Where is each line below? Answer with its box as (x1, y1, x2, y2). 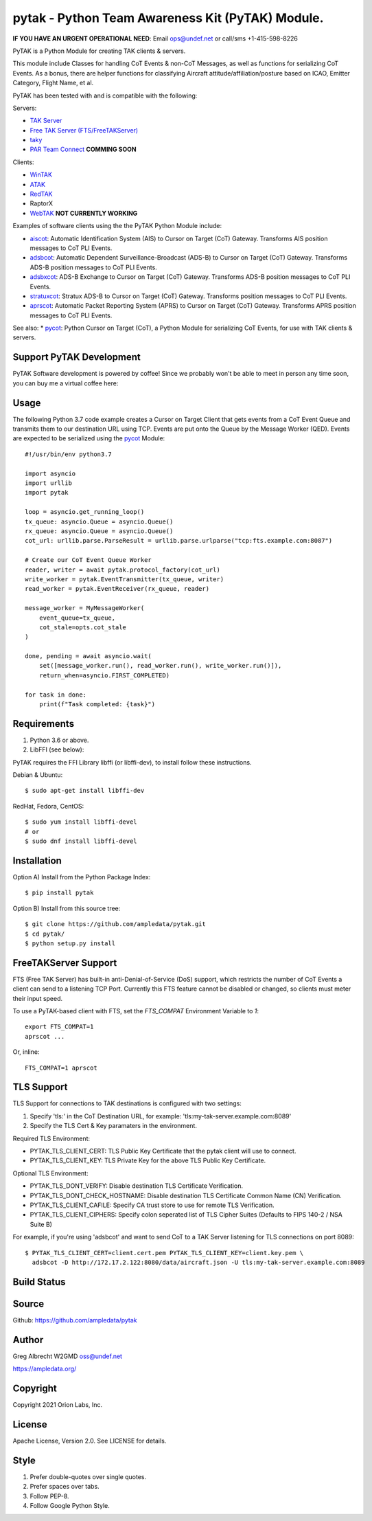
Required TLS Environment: (12, 1134, 91, 1142)
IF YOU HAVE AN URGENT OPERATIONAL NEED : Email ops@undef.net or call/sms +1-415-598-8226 (12, 34, 299, 43)
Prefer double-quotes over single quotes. (30, 1472, 147, 1480)
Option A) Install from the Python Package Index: (12, 872, 151, 881)
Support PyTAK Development (12, 351, 141, 363)
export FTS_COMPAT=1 (25, 1023, 94, 1030)
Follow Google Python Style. (30, 1502, 110, 1510)
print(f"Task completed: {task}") (38, 701, 156, 708)
